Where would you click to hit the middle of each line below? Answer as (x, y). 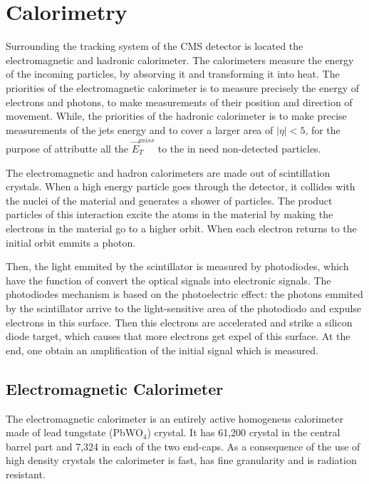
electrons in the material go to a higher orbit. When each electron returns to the (181, 228)
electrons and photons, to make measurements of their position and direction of (179, 102)
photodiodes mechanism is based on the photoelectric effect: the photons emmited (184, 294)
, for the (323, 129)
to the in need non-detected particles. (239, 148)
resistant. (26, 474)
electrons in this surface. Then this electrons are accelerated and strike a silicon (179, 322)
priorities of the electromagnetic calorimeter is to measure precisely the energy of (183, 87)
